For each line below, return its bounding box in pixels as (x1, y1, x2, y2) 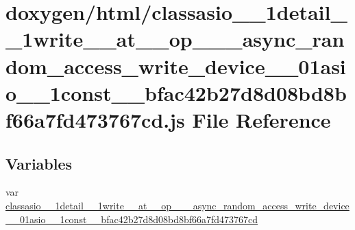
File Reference (192, 105, 331, 133)
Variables (5, 152, 73, 174)
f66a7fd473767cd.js (5, 105, 185, 133)
